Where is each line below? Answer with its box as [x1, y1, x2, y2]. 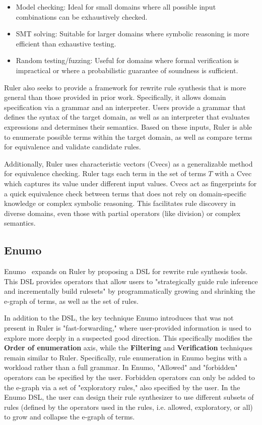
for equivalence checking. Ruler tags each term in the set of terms [4, 168, 206, 179]
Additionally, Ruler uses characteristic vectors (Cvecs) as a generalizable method [4, 158, 253, 169]
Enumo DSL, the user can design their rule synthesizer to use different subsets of [4, 392, 254, 402]
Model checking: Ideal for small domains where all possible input [16, 2, 216, 12]
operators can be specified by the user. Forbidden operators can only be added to [4, 372, 255, 383]
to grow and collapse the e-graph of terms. [4, 411, 135, 422]
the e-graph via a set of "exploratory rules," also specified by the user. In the [4, 382, 240, 392]
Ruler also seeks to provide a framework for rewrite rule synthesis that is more [4, 82, 246, 92]
